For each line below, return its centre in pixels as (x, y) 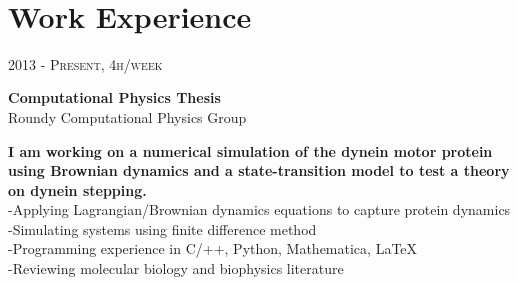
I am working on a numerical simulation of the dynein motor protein (250, 150)
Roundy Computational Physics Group (127, 116)
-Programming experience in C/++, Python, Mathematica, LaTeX (213, 248)
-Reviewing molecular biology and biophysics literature (176, 268)
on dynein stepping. (77, 189)
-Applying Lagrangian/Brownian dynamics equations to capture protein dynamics (259, 209)
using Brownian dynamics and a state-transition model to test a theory (259, 170)
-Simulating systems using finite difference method (162, 228)
